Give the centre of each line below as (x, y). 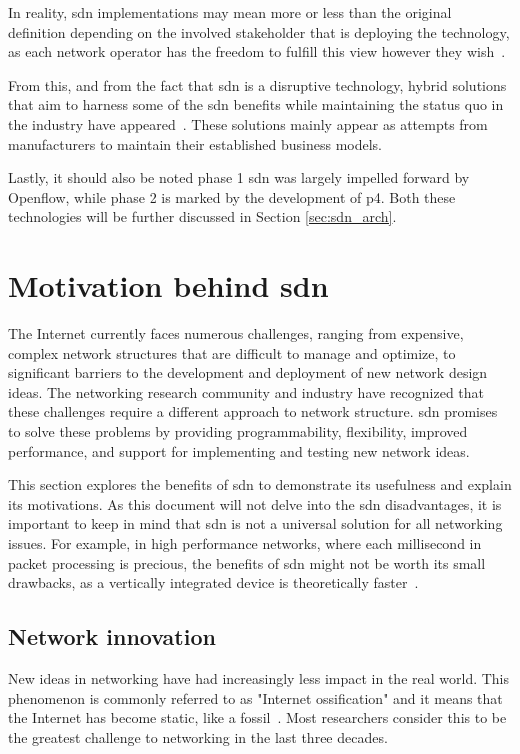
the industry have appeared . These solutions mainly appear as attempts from (248, 123)
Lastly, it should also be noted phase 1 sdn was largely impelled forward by (239, 177)
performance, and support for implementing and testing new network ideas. (239, 450)
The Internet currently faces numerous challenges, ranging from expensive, (236, 333)
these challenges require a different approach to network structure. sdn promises (253, 411)
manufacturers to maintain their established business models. (195, 143)
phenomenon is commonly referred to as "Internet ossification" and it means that (255, 697)
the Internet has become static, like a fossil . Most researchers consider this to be (257, 717)
